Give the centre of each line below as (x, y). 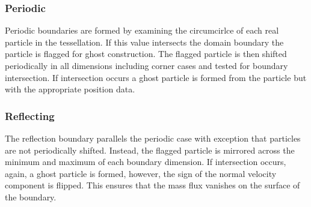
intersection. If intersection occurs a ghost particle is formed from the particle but (156, 77)
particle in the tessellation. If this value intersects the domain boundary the (144, 42)
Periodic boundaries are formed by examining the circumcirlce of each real (142, 30)
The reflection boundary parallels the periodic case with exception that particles (153, 138)
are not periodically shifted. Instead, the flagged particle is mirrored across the (150, 150)
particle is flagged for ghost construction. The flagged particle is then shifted (146, 54)
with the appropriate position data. (70, 89)
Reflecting (30, 115)
